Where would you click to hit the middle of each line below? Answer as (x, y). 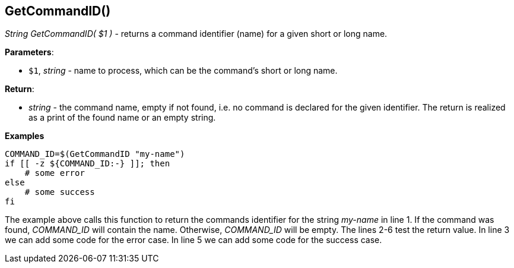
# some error (55, 173)
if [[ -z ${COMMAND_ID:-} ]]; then (88, 164)
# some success (60, 192)
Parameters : (29, 52)
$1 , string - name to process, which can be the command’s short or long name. (183, 71)
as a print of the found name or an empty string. (122, 118)
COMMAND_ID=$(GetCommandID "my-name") (95, 154)
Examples (25, 136)
